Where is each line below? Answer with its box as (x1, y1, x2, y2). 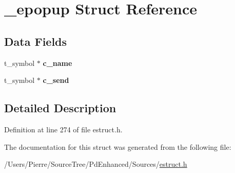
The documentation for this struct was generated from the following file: (4, 141, 231, 152)
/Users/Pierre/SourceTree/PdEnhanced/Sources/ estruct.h (4, 159, 187, 169)
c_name (43, 57, 72, 68)
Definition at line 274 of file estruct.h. (4, 124, 123, 134)
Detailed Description (4, 100, 116, 116)
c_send (43, 75, 69, 85)
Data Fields (4, 33, 67, 49)
